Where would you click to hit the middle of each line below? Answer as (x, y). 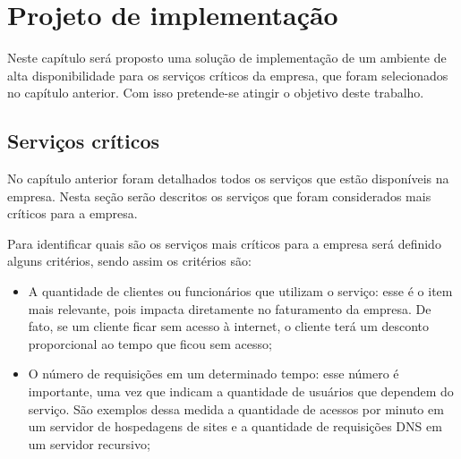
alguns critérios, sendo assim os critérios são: (129, 261)
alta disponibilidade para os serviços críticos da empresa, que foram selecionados (228, 75)
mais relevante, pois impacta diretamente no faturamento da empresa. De (230, 308)
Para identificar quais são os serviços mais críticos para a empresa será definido (224, 243)
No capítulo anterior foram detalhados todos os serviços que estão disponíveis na (228, 178)
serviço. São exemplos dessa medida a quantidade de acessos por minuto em (236, 408)
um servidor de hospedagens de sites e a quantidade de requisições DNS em (235, 426)
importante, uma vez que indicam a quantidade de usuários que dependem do (241, 391)
